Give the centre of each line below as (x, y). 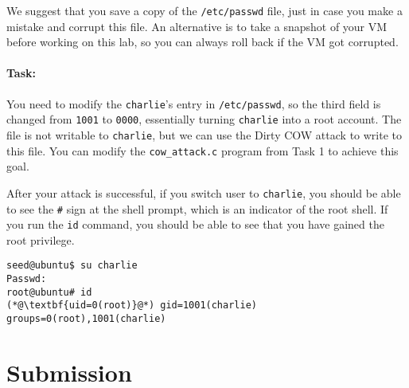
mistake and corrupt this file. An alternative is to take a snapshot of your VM (197, 26)
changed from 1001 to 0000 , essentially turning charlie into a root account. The (204, 119)
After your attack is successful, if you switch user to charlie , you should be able (204, 192)
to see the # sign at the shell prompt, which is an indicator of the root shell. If (197, 208)
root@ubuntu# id (49, 292)
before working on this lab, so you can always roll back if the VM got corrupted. (203, 42)
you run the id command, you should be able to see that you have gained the (195, 224)
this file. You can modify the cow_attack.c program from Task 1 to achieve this (203, 150)
